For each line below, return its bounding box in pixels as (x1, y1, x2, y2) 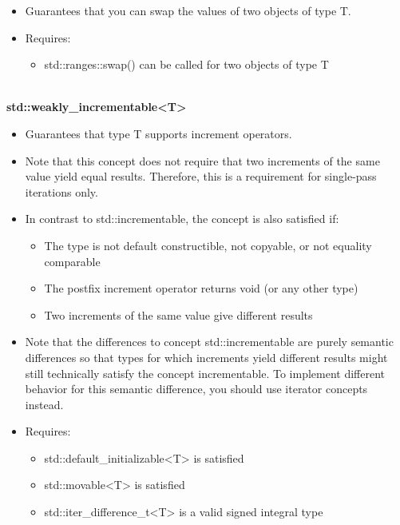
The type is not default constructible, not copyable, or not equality (44, 237, 372, 253)
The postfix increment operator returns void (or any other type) (44, 280, 358, 296)
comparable (44, 253, 101, 269)
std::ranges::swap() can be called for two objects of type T (44, 56, 329, 73)
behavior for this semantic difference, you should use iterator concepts (25, 380, 368, 397)
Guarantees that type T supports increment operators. (25, 125, 292, 141)
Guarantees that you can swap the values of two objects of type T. (25, 2, 351, 18)
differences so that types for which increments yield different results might (25, 348, 388, 365)
